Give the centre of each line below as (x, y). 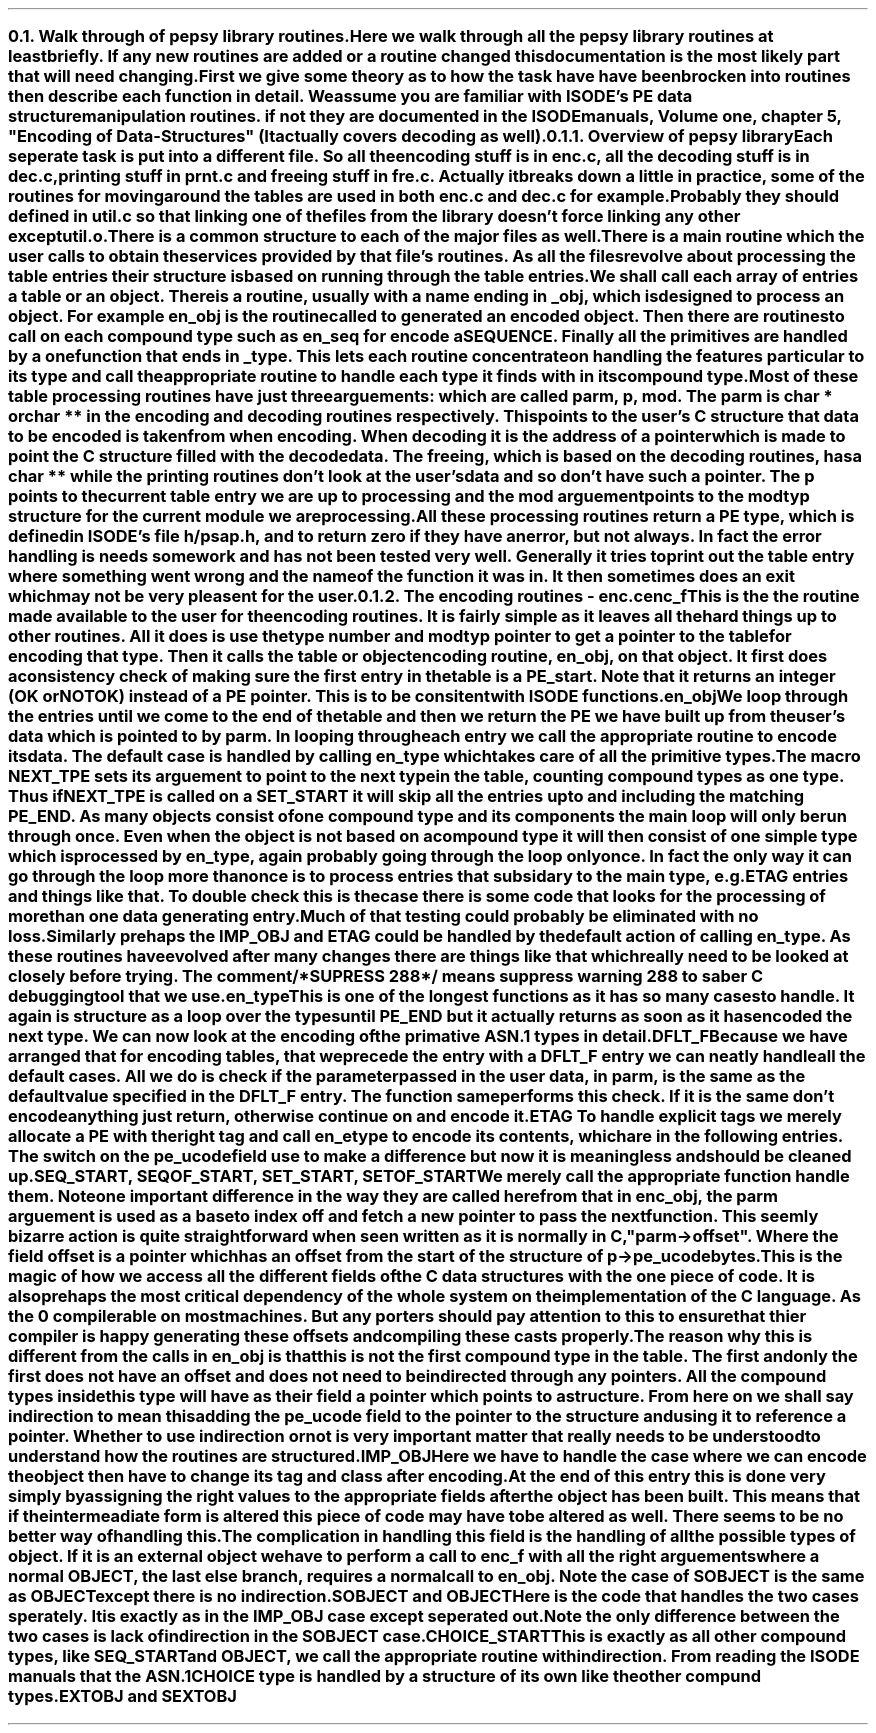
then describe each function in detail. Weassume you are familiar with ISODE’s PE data (350, 96)
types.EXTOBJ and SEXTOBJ (122, 1696)
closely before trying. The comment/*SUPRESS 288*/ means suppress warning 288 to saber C (386, 976)
